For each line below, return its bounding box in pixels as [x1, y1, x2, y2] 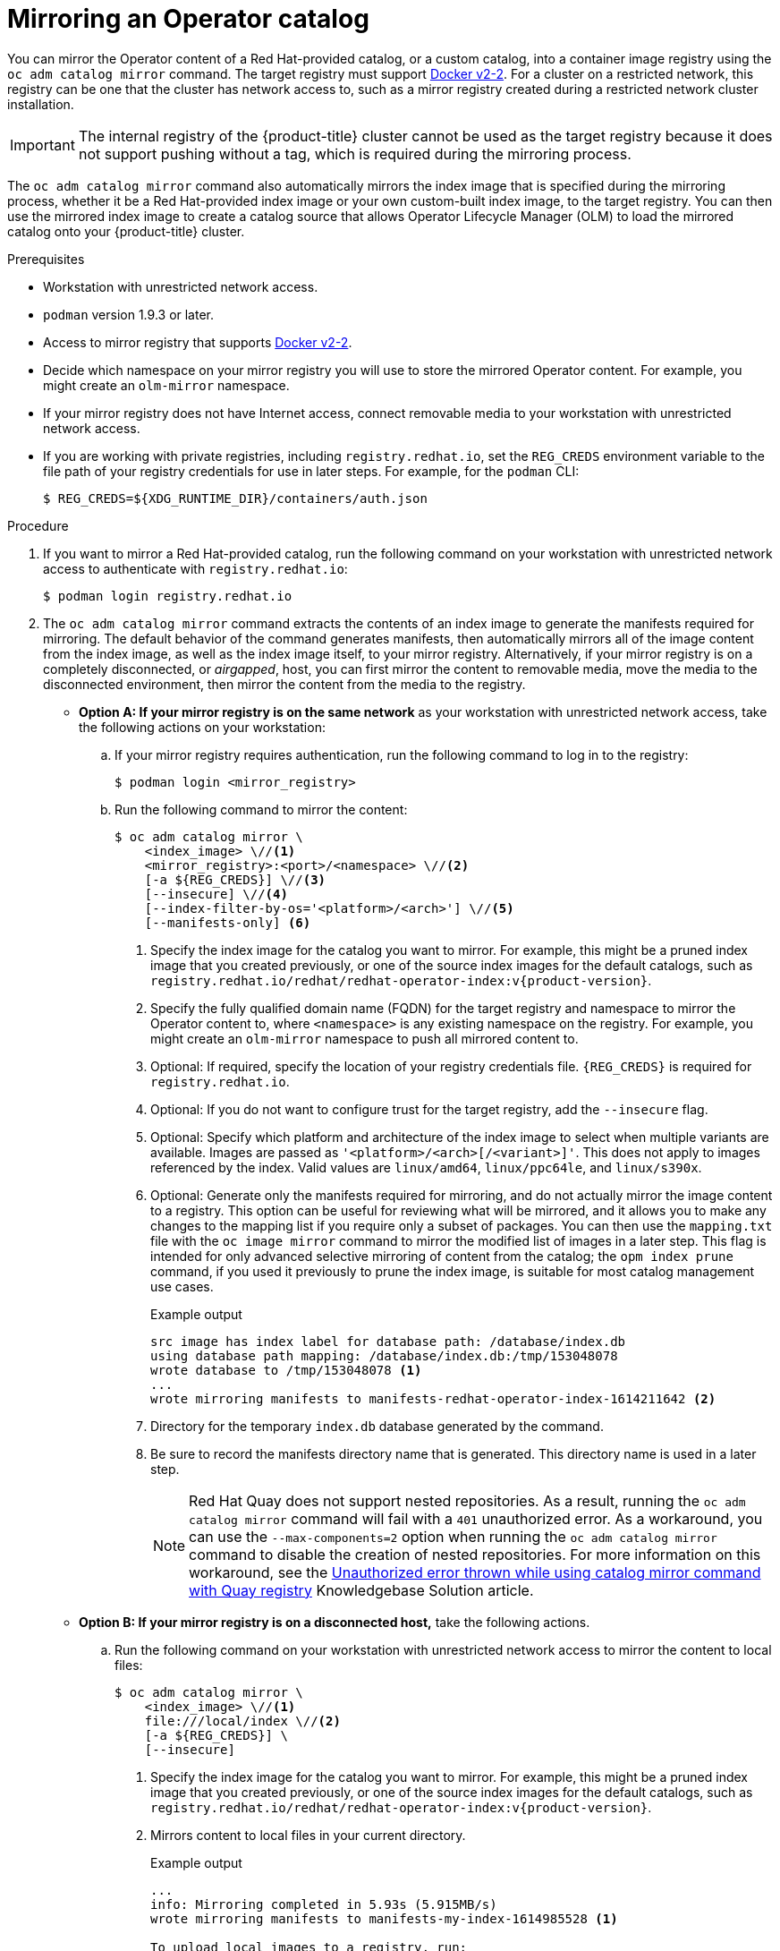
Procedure [7, 517, 69, 533]
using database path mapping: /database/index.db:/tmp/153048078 [150, 1348, 618, 1363]
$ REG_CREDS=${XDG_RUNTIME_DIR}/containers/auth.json [43, 490, 428, 506]
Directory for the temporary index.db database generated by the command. [150, 1418, 604, 1434]
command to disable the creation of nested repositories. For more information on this [189, 1545, 761, 1563]
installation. [7, 96, 74, 112]
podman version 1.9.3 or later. [43, 306, 215, 322]
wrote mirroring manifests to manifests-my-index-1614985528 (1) [150, 1911, 618, 1926]
